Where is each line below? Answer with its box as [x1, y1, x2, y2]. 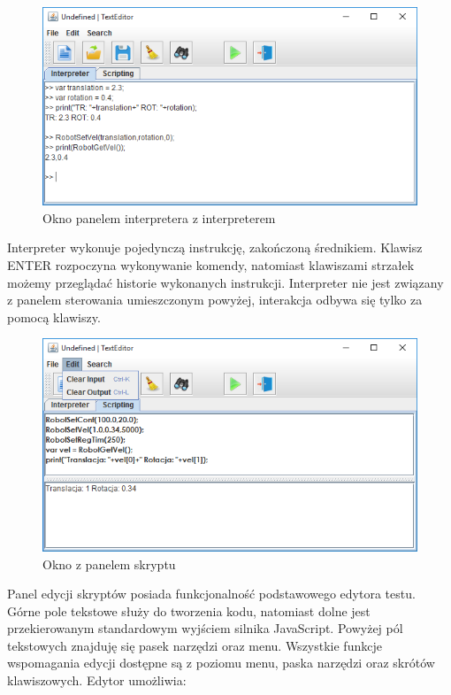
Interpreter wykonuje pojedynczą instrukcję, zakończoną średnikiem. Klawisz [7, 238, 423, 257]
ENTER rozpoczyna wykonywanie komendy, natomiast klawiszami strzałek [7, 256, 415, 274]
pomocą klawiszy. [7, 307, 101, 326]
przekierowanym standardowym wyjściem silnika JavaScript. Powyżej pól [7, 619, 403, 637]
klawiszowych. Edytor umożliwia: [7, 671, 187, 690]
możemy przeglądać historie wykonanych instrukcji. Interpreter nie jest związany [7, 273, 444, 291]
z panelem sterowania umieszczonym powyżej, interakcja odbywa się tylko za [7, 290, 423, 309]
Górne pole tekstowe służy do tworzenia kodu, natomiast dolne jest [7, 601, 371, 620]
